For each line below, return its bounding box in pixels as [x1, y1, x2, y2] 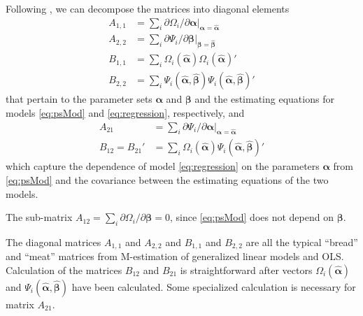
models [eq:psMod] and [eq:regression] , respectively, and [6, 105, 245, 120]
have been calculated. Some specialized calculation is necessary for [71, 279, 356, 294]
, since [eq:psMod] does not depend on [170, 210, 334, 224]
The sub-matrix [6, 210, 73, 224]
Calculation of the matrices [6, 262, 122, 277]
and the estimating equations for [194, 92, 334, 106]
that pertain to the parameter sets [6, 92, 152, 106]
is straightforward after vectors [180, 262, 313, 277]
